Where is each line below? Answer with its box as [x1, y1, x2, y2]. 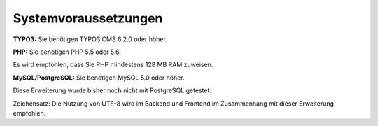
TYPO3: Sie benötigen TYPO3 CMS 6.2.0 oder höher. [13, 35, 167, 43]
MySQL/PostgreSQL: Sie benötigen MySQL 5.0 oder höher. [13, 73, 185, 82]
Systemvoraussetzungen [13, 10, 163, 26]
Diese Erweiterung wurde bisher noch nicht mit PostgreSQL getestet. [13, 86, 211, 94]
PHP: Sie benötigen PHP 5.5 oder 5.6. [13, 48, 122, 56]
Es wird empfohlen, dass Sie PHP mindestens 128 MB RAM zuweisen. [13, 60, 213, 69]
